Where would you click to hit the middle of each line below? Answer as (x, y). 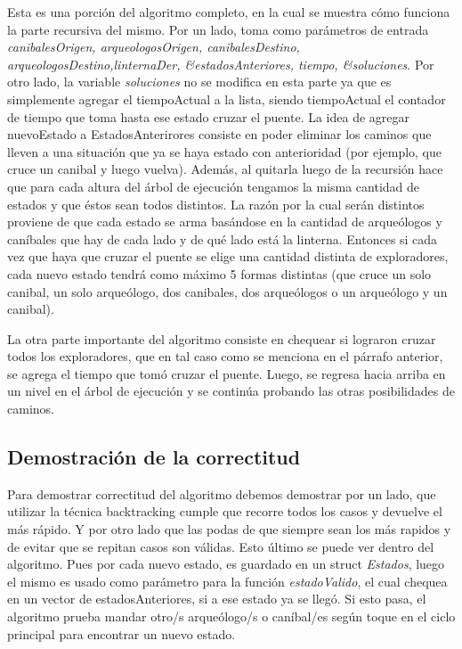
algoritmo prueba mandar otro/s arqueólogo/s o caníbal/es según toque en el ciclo (231, 616)
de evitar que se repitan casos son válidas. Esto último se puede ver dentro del (221, 546)
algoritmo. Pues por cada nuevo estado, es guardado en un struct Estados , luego (226, 564)
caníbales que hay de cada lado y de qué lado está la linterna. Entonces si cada (223, 238)
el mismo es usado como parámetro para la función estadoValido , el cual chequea (227, 581)
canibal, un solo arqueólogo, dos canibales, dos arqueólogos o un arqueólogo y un (227, 291)
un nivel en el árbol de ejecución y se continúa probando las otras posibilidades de (231, 391)
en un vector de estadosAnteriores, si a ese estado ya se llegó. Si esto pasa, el (217, 599)
